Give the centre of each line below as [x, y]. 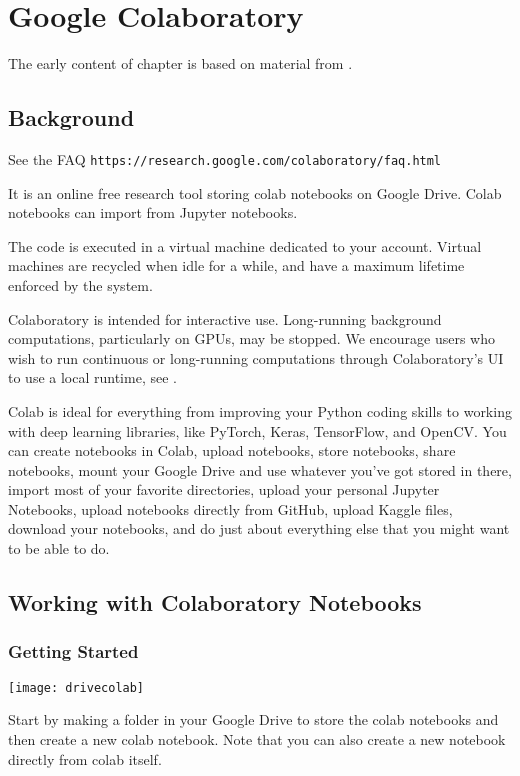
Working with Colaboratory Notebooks [215, 602]
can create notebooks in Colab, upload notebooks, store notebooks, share [232, 450]
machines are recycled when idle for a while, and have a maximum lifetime [236, 265]
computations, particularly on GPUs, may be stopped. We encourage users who [251, 338]
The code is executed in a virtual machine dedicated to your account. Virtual [245, 245]
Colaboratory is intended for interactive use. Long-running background [225, 318]
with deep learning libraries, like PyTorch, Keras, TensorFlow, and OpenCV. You [257, 430]
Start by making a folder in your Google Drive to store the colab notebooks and [253, 719]
